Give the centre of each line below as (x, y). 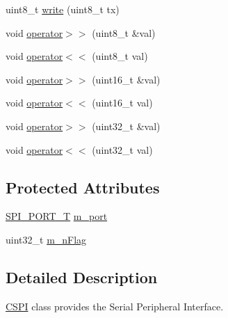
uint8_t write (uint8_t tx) (63, 9)
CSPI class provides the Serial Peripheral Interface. (115, 306)
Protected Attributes (83, 187)
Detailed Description (82, 277)
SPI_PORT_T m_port (57, 216)
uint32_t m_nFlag (46, 239)
